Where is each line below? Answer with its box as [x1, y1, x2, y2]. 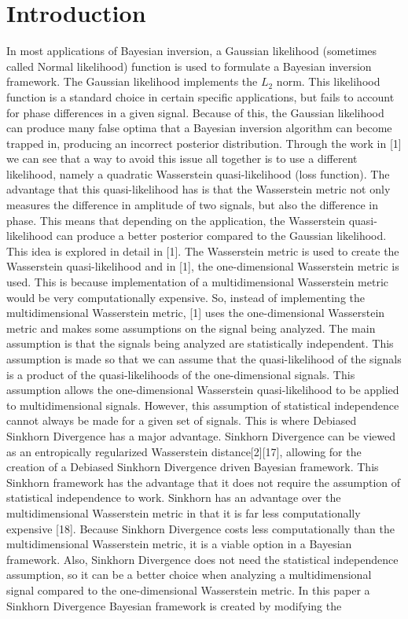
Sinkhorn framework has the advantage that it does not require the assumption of [6, 473, 401, 490]
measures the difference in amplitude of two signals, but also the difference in [6, 197, 378, 213]
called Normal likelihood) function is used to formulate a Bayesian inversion [6, 57, 372, 74]
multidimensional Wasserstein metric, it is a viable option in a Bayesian [6, 536, 352, 552]
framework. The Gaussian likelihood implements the [6, 73, 258, 90]
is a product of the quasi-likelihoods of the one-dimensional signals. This [6, 366, 355, 382]
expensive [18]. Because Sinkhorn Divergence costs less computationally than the [6, 520, 395, 536]
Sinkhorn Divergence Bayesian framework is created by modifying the [6, 597, 342, 613]
